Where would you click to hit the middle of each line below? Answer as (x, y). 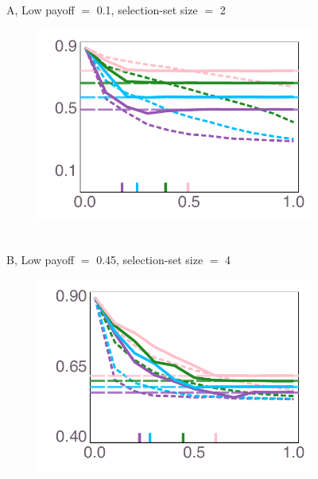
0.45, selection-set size (150, 260)
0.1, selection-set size (147, 10)
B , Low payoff (41, 260)
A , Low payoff (41, 10)
